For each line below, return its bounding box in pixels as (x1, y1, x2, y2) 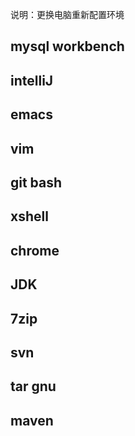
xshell (10, 208, 49, 225)
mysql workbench (10, 38, 125, 55)
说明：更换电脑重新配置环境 (10, 9, 125, 20)
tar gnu (10, 378, 57, 395)
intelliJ (10, 72, 54, 89)
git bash (10, 174, 63, 191)
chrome (10, 242, 60, 259)
